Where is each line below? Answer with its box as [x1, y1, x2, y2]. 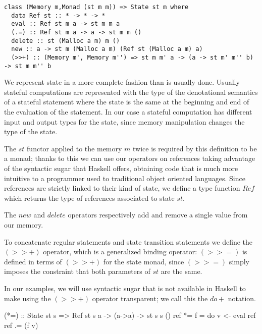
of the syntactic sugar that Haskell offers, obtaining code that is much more [4, 163, 238, 173]
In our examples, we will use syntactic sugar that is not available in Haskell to [4, 283, 246, 293]
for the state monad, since [103, 256, 184, 266]
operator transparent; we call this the [92, 293, 208, 303]
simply [229, 256, 250, 266]
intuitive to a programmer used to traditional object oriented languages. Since [4, 173, 245, 183]
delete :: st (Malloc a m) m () [11, 37, 120, 44]
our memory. [4, 219, 43, 230]
